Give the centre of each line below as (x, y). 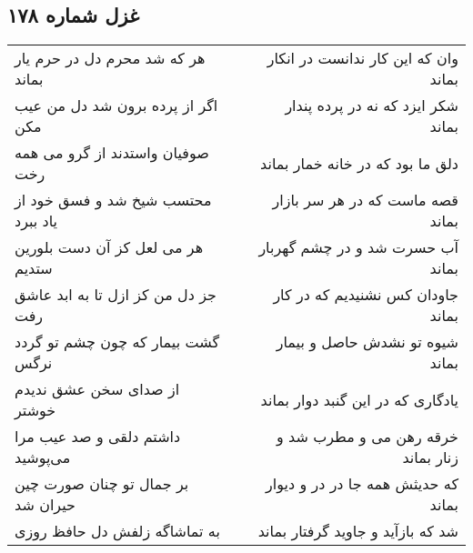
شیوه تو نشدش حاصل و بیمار (367, 342)
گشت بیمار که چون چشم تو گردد (117, 342)
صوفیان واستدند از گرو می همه (112, 153)
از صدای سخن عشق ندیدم (97, 389)
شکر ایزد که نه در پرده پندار (372, 106)
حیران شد (45, 505)
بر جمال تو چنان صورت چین (102, 484)
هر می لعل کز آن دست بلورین (109, 247)
